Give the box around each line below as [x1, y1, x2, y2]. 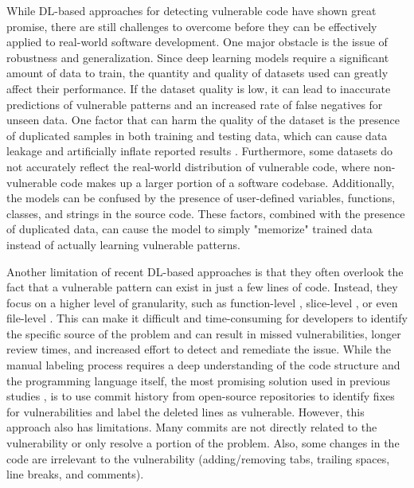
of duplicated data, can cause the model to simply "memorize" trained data [6, 221, 373, 237]
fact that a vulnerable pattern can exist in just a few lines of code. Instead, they [6, 279, 398, 295]
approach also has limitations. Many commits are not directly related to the [6, 419, 377, 435]
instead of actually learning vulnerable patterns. [6, 236, 240, 252]
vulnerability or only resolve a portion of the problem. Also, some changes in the [6, 435, 400, 451]
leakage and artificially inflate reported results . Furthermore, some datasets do [6, 142, 393, 159]
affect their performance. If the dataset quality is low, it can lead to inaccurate [6, 80, 391, 96]
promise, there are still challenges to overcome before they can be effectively [6, 18, 377, 34]
